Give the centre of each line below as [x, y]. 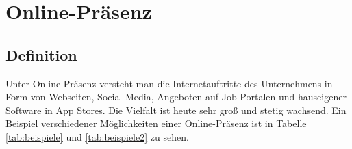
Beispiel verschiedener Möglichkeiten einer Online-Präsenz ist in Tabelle [156, 123]
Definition [41, 54]
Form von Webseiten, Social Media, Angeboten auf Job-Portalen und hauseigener [176, 97]
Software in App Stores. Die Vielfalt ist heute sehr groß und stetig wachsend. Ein [176, 110]
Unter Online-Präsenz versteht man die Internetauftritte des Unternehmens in [169, 83]
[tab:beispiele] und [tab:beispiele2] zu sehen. [97, 136]
